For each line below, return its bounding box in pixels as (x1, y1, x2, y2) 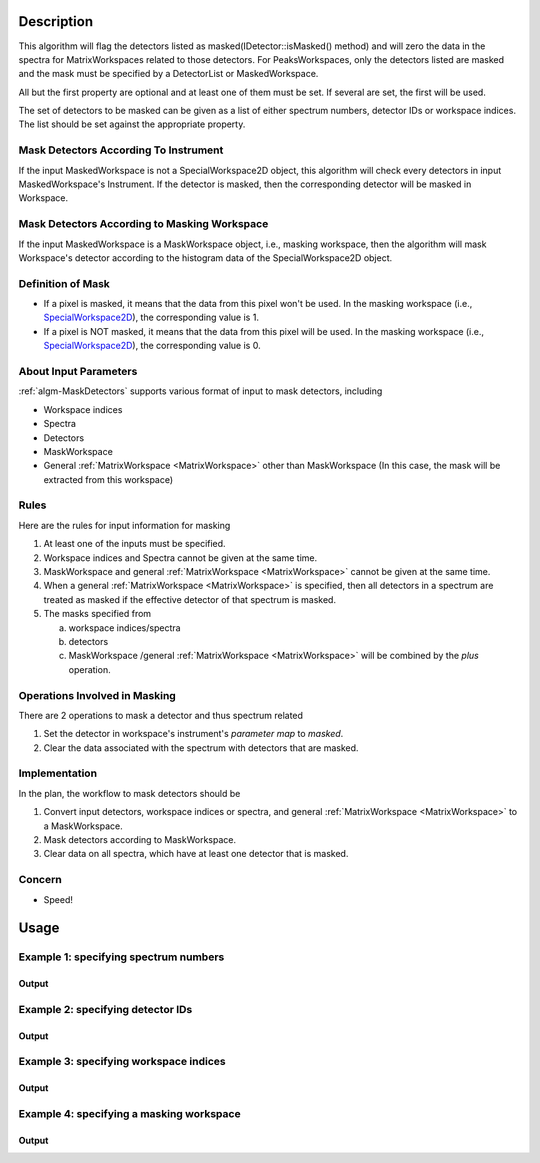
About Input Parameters (18, 365, 138, 378)
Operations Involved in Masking (18, 688, 177, 702)
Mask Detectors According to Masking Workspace (18, 217, 269, 231)
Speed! (43, 893, 74, 905)
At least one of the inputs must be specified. (43, 538, 226, 550)
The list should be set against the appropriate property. (18, 118, 246, 130)
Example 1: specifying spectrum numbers (18, 950, 225, 964)
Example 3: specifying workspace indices (18, 1055, 226, 1069)
